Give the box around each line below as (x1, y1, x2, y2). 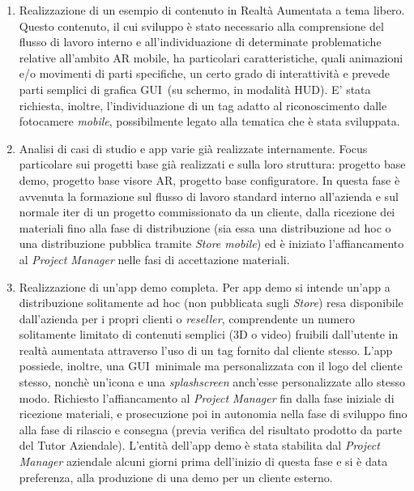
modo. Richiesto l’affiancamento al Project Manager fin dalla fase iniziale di (19, 389, 395, 406)
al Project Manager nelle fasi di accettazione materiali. (19, 250, 290, 267)
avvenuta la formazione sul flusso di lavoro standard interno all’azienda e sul (19, 187, 399, 204)
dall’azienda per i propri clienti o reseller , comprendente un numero (19, 310, 355, 327)
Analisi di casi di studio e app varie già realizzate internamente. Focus (19, 139, 368, 156)
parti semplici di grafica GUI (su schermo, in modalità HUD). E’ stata (19, 80, 371, 97)
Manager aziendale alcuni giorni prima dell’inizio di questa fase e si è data (19, 453, 388, 470)
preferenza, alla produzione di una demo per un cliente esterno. (19, 468, 333, 485)
